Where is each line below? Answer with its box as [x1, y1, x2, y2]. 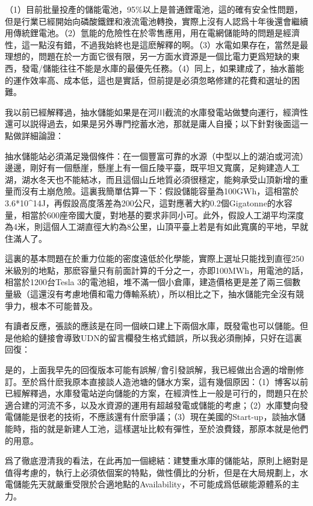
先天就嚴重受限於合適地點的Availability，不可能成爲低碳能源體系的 [29, 478, 291, 490]
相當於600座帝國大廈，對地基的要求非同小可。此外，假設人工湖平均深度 [21, 208, 304, 221]
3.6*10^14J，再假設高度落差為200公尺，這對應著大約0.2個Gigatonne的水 [5, 196, 284, 209]
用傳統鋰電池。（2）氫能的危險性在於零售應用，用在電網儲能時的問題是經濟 [5, 26, 300, 39]
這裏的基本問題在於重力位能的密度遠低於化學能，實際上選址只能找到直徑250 [5, 252, 304, 265]
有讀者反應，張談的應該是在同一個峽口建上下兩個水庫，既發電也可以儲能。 [5, 319, 300, 332]
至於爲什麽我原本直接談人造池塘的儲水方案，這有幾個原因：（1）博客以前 [21, 375, 308, 387]
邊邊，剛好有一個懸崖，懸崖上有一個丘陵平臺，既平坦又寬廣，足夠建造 [5, 161, 283, 174]
